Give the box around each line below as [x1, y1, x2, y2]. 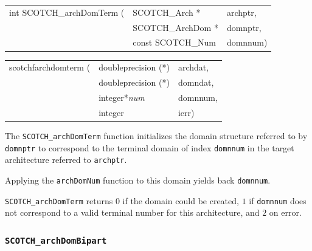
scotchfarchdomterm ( [9, 61, 91, 74]
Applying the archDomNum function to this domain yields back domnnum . [5, 173, 271, 186]
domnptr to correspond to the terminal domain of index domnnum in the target [5, 141, 294, 154]
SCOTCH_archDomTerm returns [5, 194, 113, 207]
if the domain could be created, [122, 194, 239, 207]
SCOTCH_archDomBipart [5, 235, 107, 246]
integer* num [99, 91, 145, 103]
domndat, [178, 76, 214, 89]
